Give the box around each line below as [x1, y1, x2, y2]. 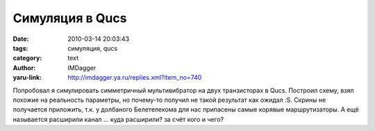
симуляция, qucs [67, 44, 118, 52]
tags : [12, 44, 28, 52]
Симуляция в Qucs [12, 10, 127, 26]
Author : [12, 63, 36, 72]
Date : [12, 35, 29, 43]
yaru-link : [12, 73, 42, 82]
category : [12, 54, 42, 62]
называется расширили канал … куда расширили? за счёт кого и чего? [12, 115, 224, 123]
